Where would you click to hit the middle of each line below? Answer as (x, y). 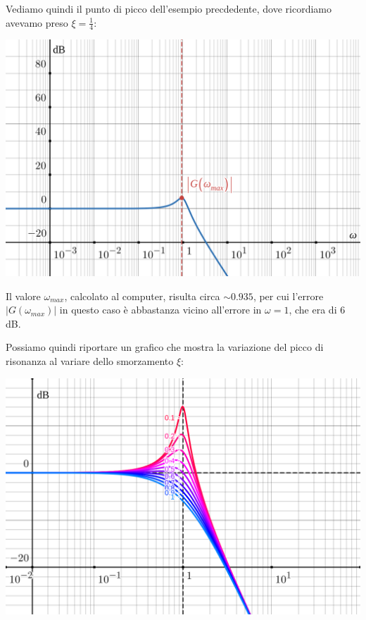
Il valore (23, 296)
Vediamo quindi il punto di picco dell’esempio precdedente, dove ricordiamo (169, 8)
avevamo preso (37, 22)
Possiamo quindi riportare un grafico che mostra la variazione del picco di (165, 347)
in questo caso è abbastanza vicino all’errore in (160, 310)
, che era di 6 (317, 310)
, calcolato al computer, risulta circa (142, 296)
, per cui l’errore (288, 296)
